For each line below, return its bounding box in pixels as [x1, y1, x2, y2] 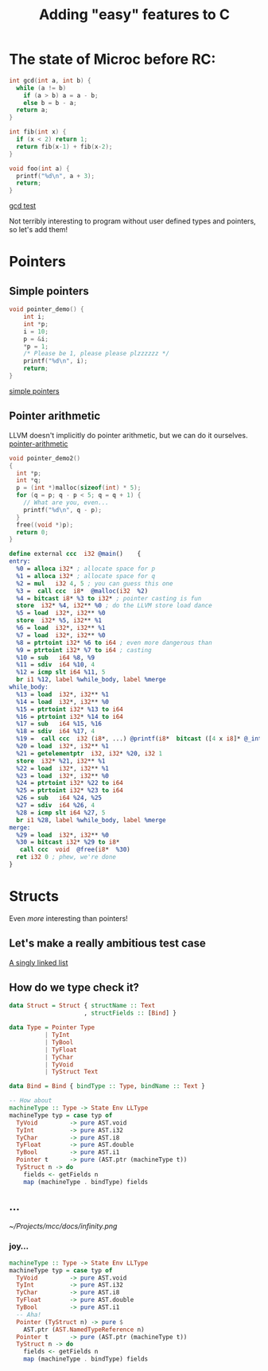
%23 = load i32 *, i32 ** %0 [16, 771, 110, 780]
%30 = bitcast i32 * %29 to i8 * [16, 838, 120, 846]
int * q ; [16, 476, 42, 484]
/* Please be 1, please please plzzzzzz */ [23, 350, 170, 358]
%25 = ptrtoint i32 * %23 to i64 [16, 786, 124, 794]
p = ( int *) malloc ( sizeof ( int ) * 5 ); [16, 484, 142, 492]
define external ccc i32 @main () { [9, 550, 142, 558]
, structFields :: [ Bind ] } [84, 1009, 177, 1017]
